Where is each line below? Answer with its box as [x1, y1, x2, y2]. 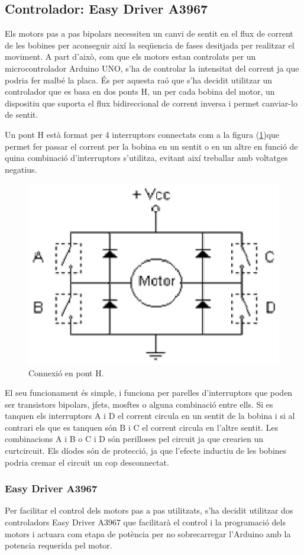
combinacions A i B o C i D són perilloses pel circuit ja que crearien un [5, 433, 264, 445]
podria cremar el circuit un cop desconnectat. [5, 456, 169, 468]
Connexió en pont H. [28, 366, 104, 379]
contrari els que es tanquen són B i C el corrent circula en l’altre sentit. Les [5, 421, 279, 433]
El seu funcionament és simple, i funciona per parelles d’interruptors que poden [5, 386, 293, 399]
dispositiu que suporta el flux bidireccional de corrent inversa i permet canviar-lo [5, 96, 297, 109]
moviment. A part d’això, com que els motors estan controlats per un [5, 50, 256, 63]
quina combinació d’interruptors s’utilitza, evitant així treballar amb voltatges [5, 151, 288, 164]
